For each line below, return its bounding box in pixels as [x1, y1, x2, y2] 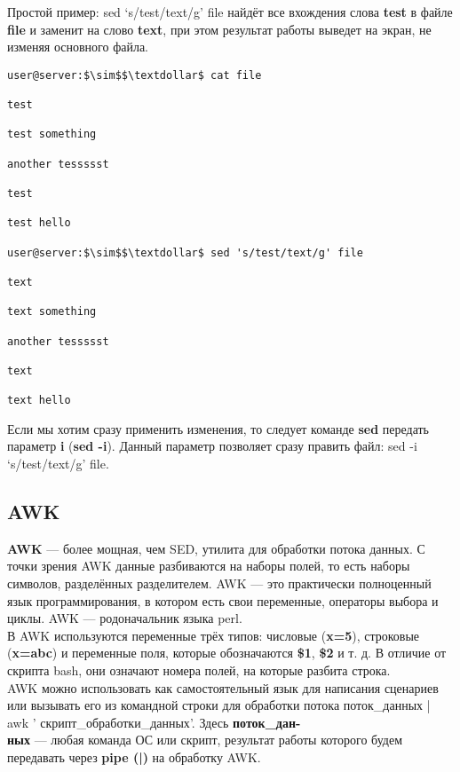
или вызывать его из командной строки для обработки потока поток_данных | [7, 696, 431, 714]
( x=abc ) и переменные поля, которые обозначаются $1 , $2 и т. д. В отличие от [7, 643, 447, 662]
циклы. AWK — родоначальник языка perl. [7, 609, 242, 627]
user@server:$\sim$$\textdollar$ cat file [7, 68, 262, 82]
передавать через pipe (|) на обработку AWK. [7, 747, 261, 766]
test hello [7, 217, 71, 230]
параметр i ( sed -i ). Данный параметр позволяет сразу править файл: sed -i [7, 437, 417, 455]
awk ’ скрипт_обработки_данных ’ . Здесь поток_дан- [7, 713, 301, 731]
